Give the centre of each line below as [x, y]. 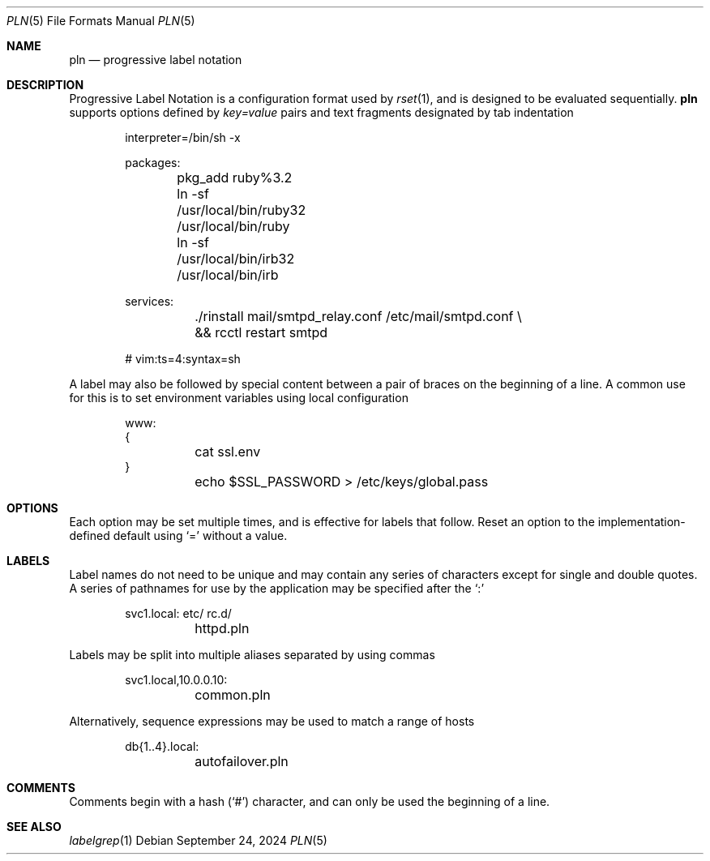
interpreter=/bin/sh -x [183, 137]
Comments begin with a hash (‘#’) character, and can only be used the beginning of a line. [310, 801]
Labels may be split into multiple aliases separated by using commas [252, 655]
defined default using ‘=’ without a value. [178, 535]
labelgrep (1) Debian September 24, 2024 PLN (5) [198, 840]
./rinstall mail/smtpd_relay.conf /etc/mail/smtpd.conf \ [358, 316]
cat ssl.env [228, 452]
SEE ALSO [34, 827]
